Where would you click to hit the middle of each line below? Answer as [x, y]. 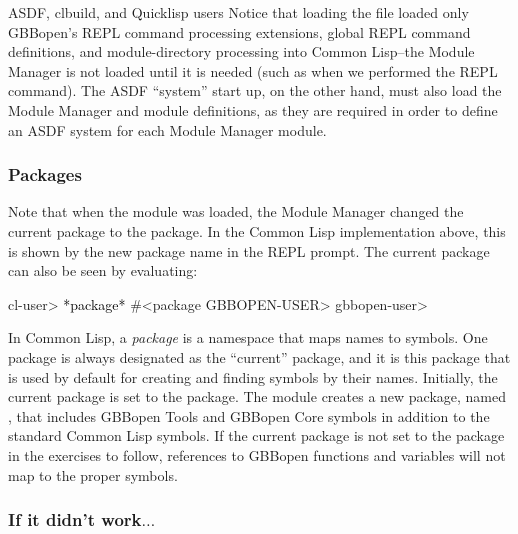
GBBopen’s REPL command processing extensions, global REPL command [239, 31]
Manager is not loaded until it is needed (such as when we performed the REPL [253, 70]
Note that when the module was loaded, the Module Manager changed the [236, 211]
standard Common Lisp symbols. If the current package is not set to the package [256, 435]
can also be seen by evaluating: [103, 270]
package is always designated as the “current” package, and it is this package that [259, 356]
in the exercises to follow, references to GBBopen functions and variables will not [257, 454]
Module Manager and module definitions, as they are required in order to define [253, 109]
